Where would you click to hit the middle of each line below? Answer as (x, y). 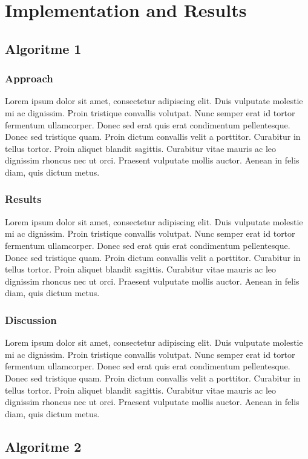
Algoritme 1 (43, 48)
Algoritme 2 (43, 446)
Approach (29, 78)
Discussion (31, 319)
